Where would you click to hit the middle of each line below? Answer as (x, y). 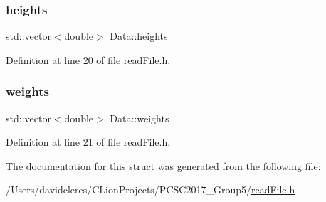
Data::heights (139, 36)
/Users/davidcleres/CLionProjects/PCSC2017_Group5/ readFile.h (151, 190)
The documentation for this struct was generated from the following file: (163, 165)
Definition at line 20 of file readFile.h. (88, 59)
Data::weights (140, 118)
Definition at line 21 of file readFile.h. (88, 142)
